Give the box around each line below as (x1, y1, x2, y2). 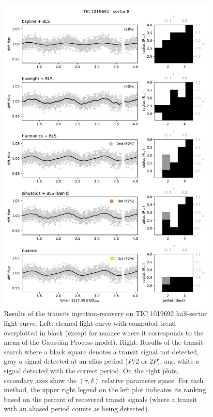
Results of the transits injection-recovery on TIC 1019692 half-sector (4, 308, 207, 318)
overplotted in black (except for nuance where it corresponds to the (4, 327, 204, 337)
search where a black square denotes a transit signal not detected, (4, 346, 199, 356)
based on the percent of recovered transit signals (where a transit (4, 394, 197, 404)
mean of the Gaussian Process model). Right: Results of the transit (4, 337, 203, 347)
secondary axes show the (4, 375, 76, 385)
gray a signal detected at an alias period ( (4, 356, 128, 366)
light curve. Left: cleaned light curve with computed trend (4, 318, 176, 328)
